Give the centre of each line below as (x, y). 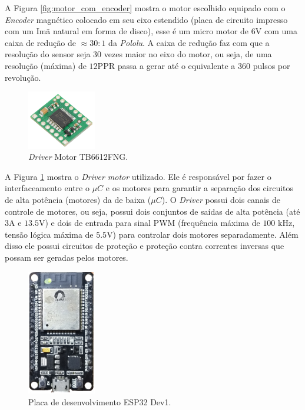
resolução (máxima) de (46, 65)
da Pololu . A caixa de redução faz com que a (189, 42)
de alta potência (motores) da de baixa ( (78, 200)
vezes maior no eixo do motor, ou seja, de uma (188, 54)
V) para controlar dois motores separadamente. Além (203, 234)
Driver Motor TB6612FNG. (78, 157)
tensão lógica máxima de (49, 234)
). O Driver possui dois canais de (221, 200)
